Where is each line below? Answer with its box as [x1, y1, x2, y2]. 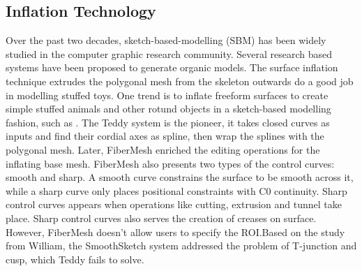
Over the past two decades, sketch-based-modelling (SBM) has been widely [6, 33, 326, 47]
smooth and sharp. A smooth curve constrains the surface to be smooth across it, [6, 170, 354, 184]
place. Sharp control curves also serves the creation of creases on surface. [6, 210, 317, 225]
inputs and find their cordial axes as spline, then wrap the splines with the [6, 129, 324, 143]
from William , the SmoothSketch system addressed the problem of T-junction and [6, 238, 357, 253]
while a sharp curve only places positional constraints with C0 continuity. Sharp [6, 183, 347, 198]
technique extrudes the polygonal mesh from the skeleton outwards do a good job [6, 73, 354, 88]
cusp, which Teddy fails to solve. [6, 251, 144, 266]
